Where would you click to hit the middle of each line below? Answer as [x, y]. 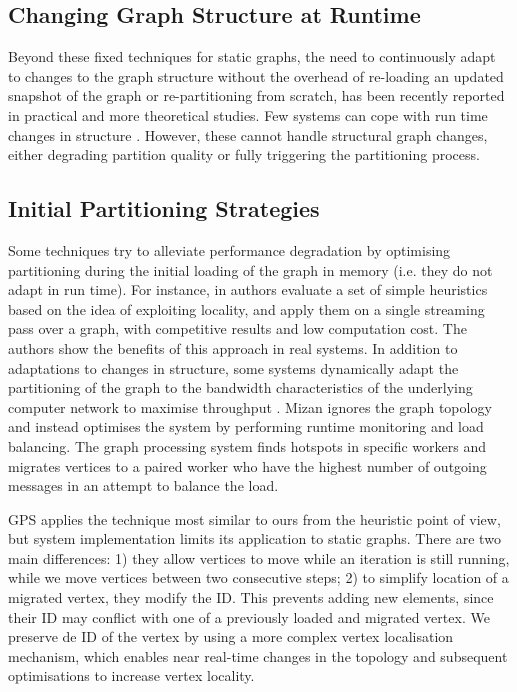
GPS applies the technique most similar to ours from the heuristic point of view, [254, 518]
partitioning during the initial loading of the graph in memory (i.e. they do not [250, 269]
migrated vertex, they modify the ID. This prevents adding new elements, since [251, 597]
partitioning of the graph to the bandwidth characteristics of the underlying [240, 387]
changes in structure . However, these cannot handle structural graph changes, [248, 134]
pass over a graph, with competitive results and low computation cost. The [237, 328]
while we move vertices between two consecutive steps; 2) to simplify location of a [258, 577]
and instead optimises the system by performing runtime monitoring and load [246, 426]
